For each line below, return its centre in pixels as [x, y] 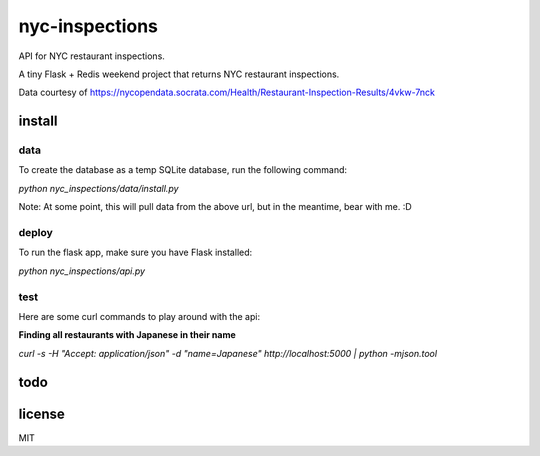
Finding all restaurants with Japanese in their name [127, 335]
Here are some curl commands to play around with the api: [139, 316]
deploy [36, 233]
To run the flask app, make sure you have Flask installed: [135, 252]
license [41, 413]
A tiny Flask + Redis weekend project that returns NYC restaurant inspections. [179, 74]
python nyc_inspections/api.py [81, 271]
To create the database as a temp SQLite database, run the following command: [183, 170]
